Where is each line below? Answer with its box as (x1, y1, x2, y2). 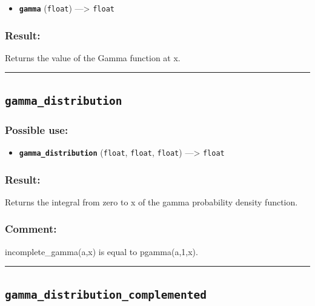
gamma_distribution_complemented (5, 288, 207, 301)
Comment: (5, 221, 57, 236)
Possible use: (5, 122, 68, 137)
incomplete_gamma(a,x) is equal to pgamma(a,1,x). (5, 245, 198, 258)
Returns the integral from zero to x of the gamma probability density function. (5, 195, 298, 208)
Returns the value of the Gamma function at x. (5, 51, 181, 64)
